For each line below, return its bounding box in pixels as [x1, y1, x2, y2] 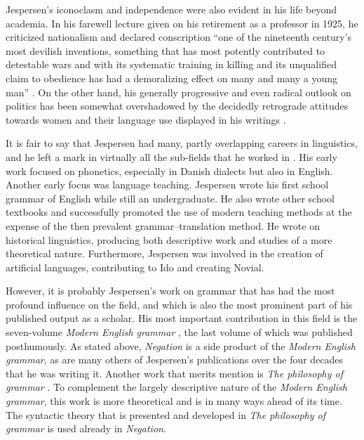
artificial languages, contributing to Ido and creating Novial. [6, 259, 264, 274]
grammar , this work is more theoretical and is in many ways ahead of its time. [6, 394, 342, 408]
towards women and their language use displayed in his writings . [6, 112, 286, 127]
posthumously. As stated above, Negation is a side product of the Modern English [6, 338, 356, 353]
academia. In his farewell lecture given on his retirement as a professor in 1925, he [6, 15, 358, 30]
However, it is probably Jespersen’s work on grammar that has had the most [6, 283, 335, 298]
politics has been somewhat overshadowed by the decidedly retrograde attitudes [6, 98, 349, 113]
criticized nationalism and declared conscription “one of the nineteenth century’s [6, 30, 352, 44]
